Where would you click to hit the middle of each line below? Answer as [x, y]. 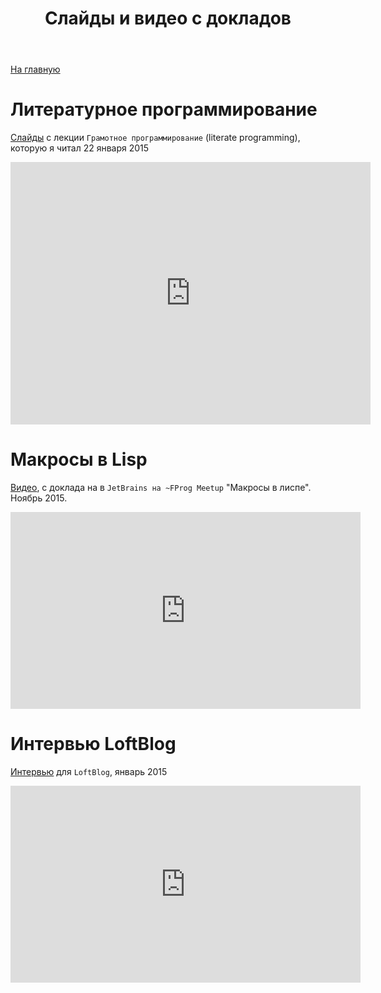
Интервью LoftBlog [93, 744]
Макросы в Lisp [79, 459]
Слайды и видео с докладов [168, 18]
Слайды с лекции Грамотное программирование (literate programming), [155, 138]
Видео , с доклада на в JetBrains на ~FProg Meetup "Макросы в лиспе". [161, 488]
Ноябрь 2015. [39, 498]
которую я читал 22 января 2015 [80, 148]
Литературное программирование [164, 109]
